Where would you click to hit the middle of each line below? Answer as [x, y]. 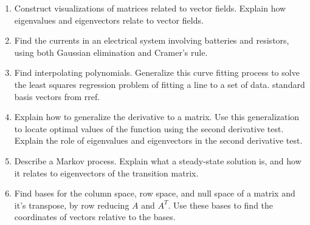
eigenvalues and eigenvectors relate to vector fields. [109, 20]
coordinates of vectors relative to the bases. [95, 217]
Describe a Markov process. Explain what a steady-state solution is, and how [158, 160]
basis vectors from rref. [57, 96]
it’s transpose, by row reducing [72, 205]
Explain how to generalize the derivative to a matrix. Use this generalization [157, 117]
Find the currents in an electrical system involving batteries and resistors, [152, 40]
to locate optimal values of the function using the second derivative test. [149, 128]
